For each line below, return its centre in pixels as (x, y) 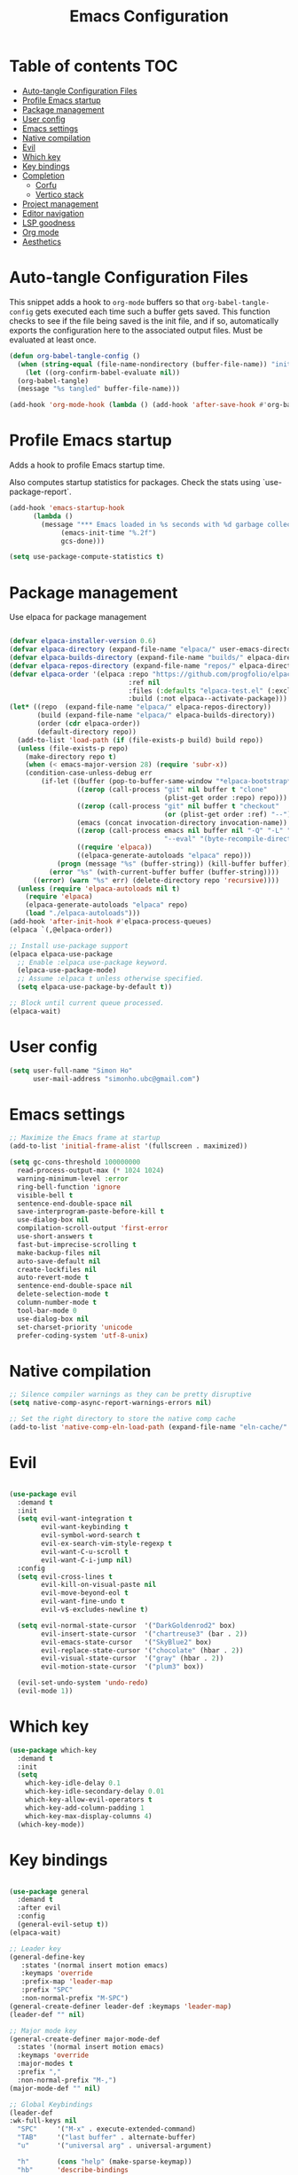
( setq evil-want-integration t (75, 1519)
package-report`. (41, 492)
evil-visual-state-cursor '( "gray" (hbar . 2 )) (133, 1659)
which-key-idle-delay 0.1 (73, 1783)
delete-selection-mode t (63, 1294)
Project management (60, 204)
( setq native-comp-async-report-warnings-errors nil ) (111, 1403)
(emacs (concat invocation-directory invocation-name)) (182, 822)
